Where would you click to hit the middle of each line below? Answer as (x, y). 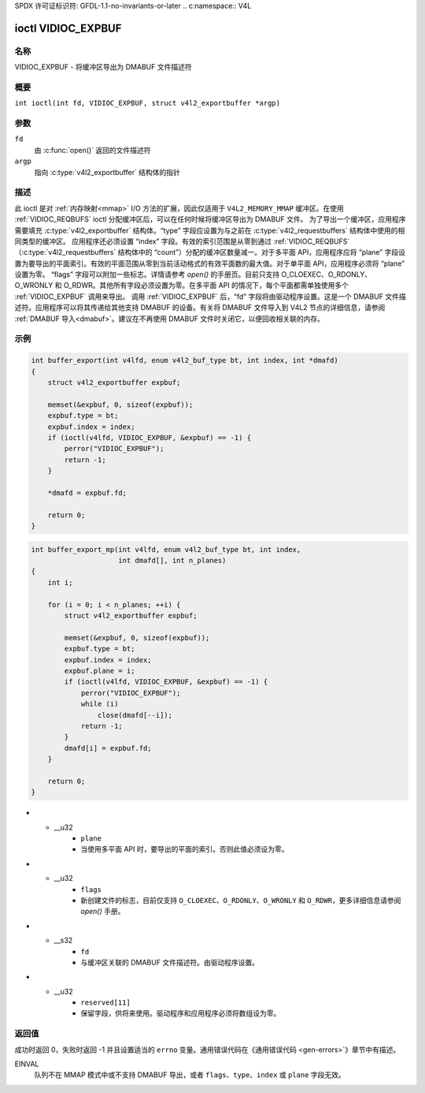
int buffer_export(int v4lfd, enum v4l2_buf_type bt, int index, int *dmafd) (185, 360)
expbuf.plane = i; (100, 671)
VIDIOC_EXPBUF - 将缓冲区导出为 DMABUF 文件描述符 (103, 67)
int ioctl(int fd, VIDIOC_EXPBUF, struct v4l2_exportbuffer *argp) (148, 103)
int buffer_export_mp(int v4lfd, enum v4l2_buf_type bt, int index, (166, 549)
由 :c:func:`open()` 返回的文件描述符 (92, 150)
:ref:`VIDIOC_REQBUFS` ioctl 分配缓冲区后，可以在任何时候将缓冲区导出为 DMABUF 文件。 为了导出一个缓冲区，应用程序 (210, 219)
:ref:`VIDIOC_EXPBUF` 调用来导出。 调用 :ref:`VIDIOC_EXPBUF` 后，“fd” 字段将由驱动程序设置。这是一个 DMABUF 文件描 (210, 297)
